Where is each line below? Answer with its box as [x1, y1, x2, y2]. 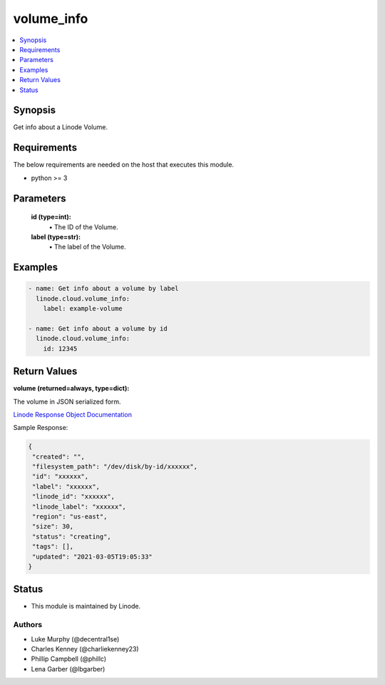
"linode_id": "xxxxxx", [32, 493, 115, 501]
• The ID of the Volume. [48, 222, 118, 231]
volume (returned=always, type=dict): [13, 384, 130, 393]
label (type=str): [31, 232, 81, 241]
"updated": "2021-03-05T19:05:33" [32, 552, 153, 561]
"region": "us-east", [32, 513, 108, 521]
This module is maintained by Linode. [31, 602, 141, 611]
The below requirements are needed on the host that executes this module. [13, 161, 235, 169]
